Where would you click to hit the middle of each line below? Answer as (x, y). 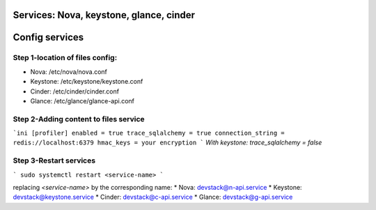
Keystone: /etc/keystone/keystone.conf (87, 82)
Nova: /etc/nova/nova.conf (69, 72)
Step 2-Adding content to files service (79, 119)
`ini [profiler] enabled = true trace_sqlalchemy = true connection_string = (149, 133)
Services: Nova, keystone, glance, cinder (104, 15)
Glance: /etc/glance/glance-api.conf (83, 100)
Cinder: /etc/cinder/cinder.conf (75, 91)
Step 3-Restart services (54, 160)
